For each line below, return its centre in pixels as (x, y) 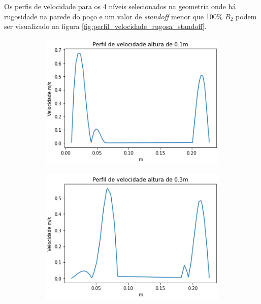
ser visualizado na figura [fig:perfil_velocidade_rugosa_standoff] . (105, 26)
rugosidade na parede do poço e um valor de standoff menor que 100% (113, 16)
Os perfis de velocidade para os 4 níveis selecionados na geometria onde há (120, 6)
